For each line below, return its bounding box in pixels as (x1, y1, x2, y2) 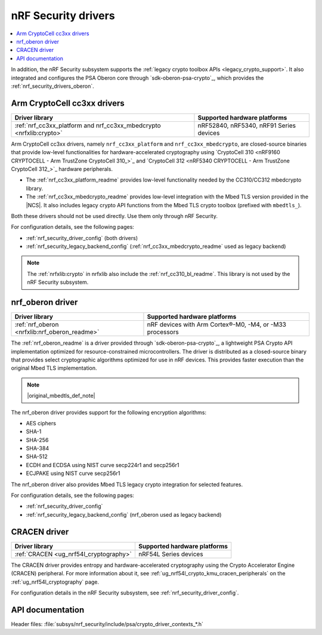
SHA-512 (26, 453, 48, 460)
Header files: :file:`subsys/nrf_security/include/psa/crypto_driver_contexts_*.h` (11, 620, 204, 627)
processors (147, 328, 179, 336)
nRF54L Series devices (138, 550, 203, 558)
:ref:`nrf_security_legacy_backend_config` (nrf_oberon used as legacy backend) (26, 511, 222, 518)
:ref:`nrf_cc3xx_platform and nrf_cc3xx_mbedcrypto (14, 121, 161, 130)
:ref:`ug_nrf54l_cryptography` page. (11, 578, 100, 585)
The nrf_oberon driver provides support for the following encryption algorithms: (11, 409, 207, 416)
